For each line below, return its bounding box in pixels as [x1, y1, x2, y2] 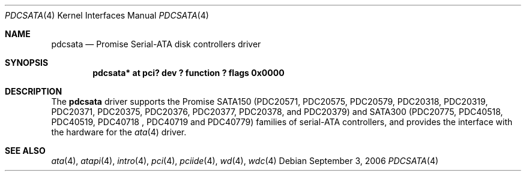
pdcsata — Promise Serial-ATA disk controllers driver [51, 39, 261, 49]
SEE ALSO [5, 145, 46, 156]
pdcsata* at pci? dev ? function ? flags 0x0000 [92, 68, 285, 78]
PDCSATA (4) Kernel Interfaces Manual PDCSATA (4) [5, 10, 209, 20]
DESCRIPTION [5, 86, 62, 96]
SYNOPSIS [5, 57, 49, 68]
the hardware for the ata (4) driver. [51, 127, 187, 137]
